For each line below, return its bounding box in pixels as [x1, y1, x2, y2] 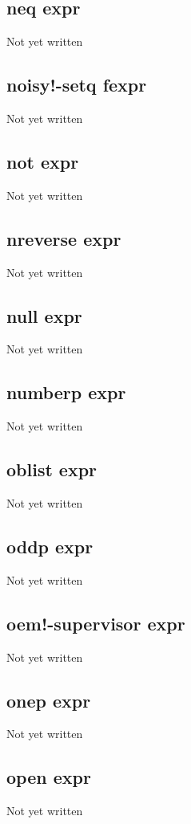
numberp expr [6, 380, 126, 405]
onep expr [6, 687, 91, 712]
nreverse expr [6, 226, 121, 251]
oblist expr [6, 457, 97, 482]
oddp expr [6, 533, 94, 558]
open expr [6, 765, 91, 789]
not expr [6, 149, 79, 173]
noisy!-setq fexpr [6, 72, 147, 97]
